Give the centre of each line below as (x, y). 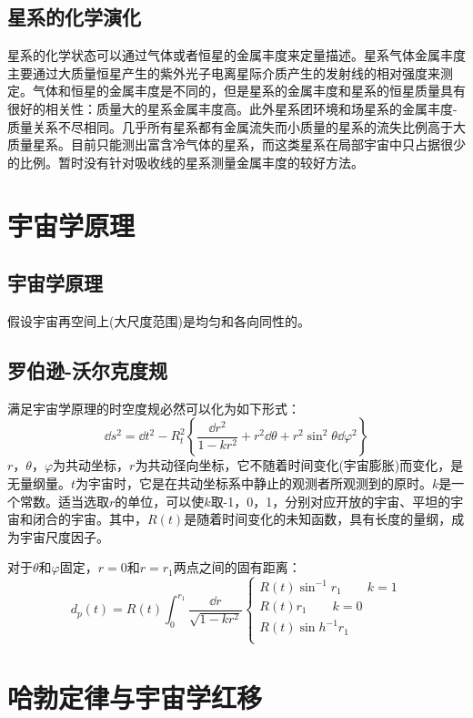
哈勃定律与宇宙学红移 (135, 697)
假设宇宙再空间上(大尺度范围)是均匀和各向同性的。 (159, 320)
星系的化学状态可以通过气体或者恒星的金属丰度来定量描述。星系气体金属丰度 (236, 55)
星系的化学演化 (74, 17)
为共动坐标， (91, 465)
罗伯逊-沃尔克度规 (88, 369)
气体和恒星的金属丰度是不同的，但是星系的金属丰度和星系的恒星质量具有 (249, 91)
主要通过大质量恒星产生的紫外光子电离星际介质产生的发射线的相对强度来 (224, 72)
